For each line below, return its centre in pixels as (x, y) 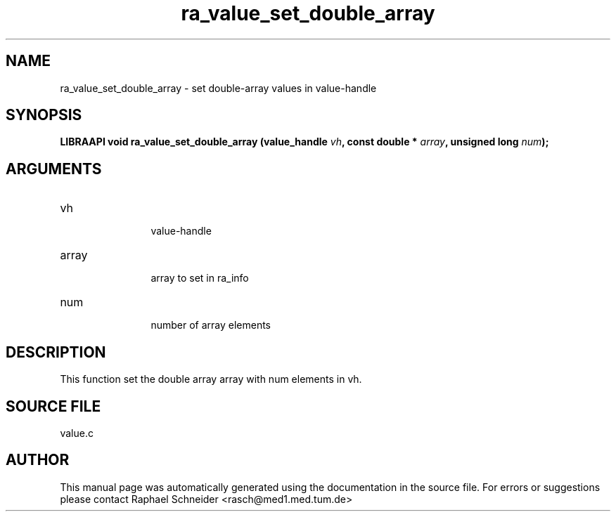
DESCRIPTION (56, 352)
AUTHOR (38, 460)
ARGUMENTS (54, 169)
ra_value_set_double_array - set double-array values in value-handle (218, 88)
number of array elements (211, 325)
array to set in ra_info (200, 278)
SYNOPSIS (44, 115)
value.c (77, 433)
